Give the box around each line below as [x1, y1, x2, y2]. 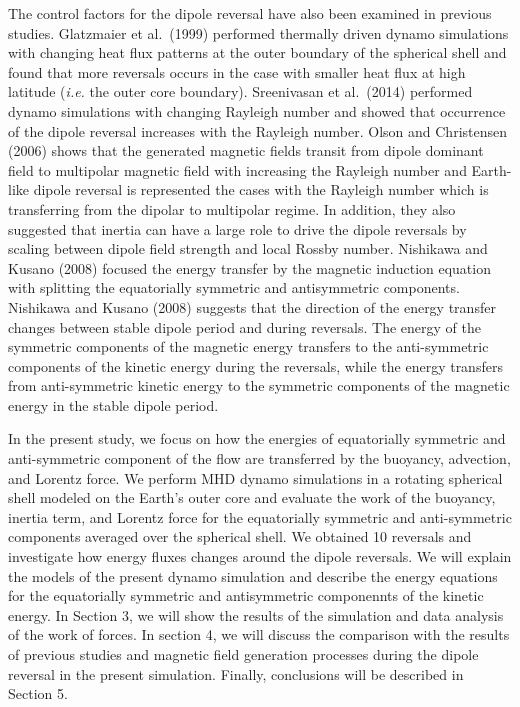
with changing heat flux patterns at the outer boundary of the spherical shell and [8, 42, 507, 63]
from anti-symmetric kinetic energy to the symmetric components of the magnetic [8, 375, 510, 396]
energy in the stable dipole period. [8, 394, 219, 415]
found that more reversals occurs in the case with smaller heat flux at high [8, 61, 466, 82]
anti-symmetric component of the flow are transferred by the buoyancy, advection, [8, 448, 511, 469]
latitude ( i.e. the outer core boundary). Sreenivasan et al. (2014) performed [8, 81, 473, 102]
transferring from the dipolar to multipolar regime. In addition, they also [8, 198, 456, 219]
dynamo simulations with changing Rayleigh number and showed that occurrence [8, 100, 506, 121]
